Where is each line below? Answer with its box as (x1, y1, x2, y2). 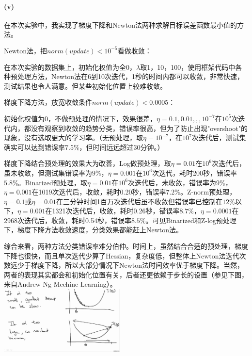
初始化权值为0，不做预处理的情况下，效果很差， (4, 113, 157, 123)
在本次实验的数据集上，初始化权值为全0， (4, 62, 136, 72)
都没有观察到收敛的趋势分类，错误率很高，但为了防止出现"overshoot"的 (24, 123, 248, 133)
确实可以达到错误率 (4, 142, 65, 152)
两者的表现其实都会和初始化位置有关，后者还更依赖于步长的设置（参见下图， (4, 269, 248, 279)
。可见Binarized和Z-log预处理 (145, 215, 236, 225)
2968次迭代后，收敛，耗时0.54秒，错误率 (4, 215, 131, 225)
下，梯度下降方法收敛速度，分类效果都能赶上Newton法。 (4, 225, 183, 235)
